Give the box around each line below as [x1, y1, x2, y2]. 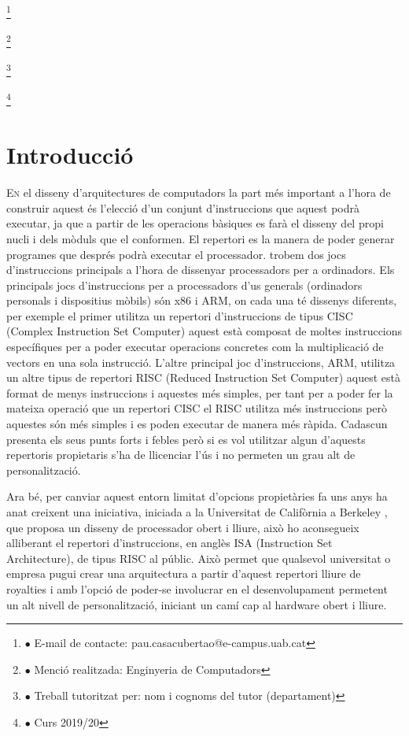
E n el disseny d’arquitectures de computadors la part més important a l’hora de [6, 184, 391, 201]
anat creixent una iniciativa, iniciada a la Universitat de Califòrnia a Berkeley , [6, 504, 388, 520]
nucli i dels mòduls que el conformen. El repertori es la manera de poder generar [6, 230, 395, 246]
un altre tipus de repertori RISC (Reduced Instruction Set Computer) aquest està [6, 369, 401, 386]
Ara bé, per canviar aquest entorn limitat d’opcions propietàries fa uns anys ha [6, 488, 388, 505]
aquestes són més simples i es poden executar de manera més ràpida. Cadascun [6, 416, 388, 432]
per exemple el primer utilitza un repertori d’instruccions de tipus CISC [6, 307, 353, 324]
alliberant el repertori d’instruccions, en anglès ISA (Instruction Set [6, 534, 333, 551]
